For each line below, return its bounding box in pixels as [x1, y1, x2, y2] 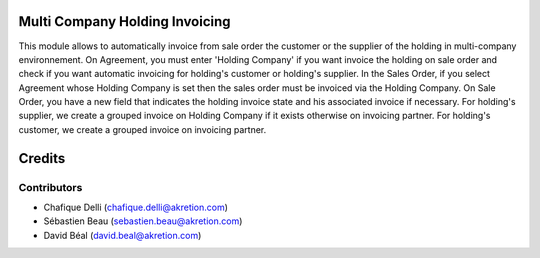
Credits [18, 150, 66, 167]
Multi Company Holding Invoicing [18, 13, 231, 30]
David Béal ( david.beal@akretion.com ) [43, 229, 202, 241]
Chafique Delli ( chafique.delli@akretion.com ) [43, 201, 229, 214]
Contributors [18, 180, 83, 194]
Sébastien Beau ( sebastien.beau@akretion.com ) [43, 215, 243, 227]
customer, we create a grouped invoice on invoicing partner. [18, 123, 267, 135]
